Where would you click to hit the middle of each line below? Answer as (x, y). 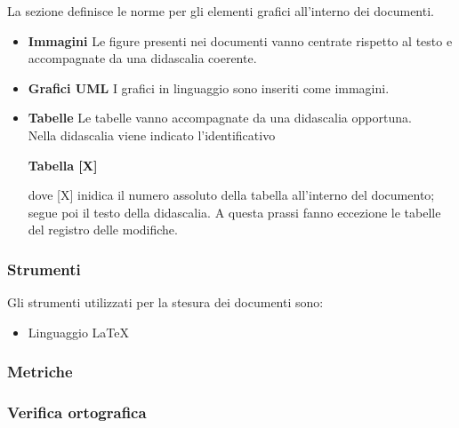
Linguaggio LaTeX (78, 332)
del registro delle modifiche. (103, 230)
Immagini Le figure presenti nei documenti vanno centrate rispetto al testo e (240, 40)
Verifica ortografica (77, 412)
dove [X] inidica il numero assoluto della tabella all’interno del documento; (231, 195)
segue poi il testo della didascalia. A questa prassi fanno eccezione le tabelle (234, 212)
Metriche (40, 372)
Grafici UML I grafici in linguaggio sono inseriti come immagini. (209, 87)
